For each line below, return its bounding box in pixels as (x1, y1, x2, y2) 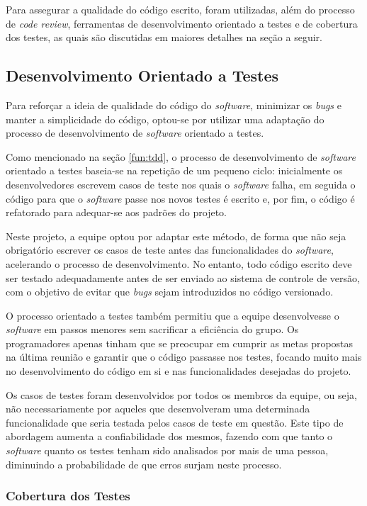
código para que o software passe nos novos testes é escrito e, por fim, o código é (6, 191, 355, 206)
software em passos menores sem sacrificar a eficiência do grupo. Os (6, 322, 299, 337)
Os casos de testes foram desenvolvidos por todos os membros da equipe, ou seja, (6, 387, 357, 402)
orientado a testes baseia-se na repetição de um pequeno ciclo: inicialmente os (6, 163, 343, 178)
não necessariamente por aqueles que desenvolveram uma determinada (6, 401, 310, 416)
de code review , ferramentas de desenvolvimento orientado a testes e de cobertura (6, 16, 358, 30)
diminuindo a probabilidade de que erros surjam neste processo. (6, 456, 282, 471)
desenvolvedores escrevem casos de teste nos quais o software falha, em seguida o (6, 176, 356, 191)
